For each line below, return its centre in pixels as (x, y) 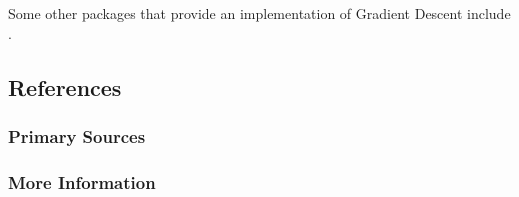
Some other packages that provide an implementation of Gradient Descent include (259, 13)
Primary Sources (77, 135)
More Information (82, 181)
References (65, 86)
